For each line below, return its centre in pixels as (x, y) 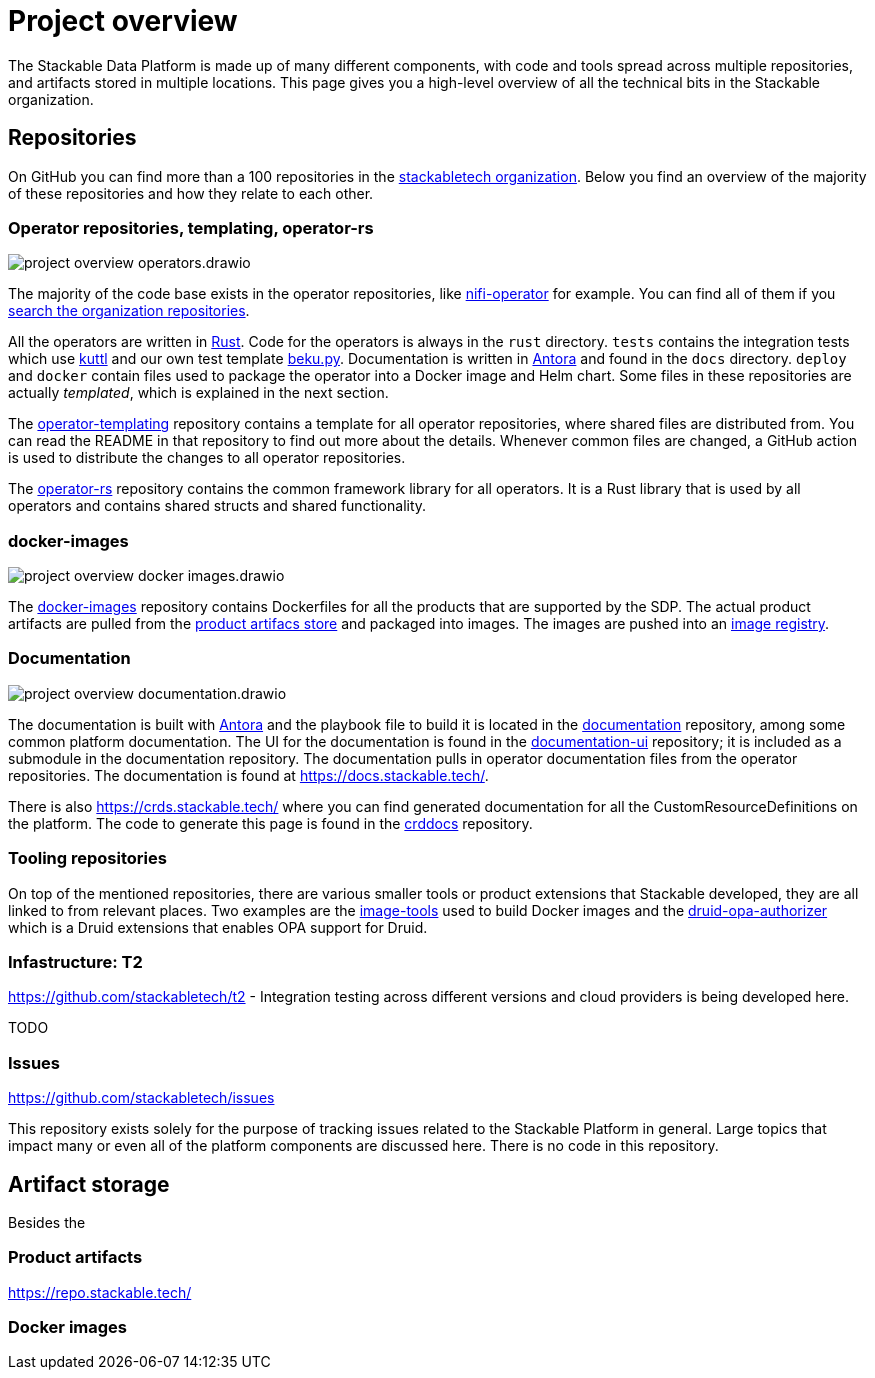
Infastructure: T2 (75, 961)
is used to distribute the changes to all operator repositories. (207, 458)
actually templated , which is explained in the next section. (198, 393)
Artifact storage (89, 1184)
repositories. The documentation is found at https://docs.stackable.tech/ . (248, 775)
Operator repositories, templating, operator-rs (191, 227)
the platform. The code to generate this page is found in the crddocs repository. (270, 823)
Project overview (123, 21)
